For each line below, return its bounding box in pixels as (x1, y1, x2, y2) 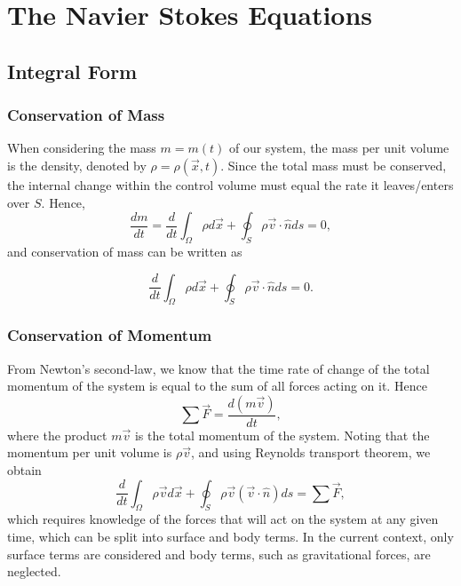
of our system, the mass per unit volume (228, 139, 449, 157)
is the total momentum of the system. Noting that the (134, 425, 430, 444)
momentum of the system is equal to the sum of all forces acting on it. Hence (7, 376, 427, 395)
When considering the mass (7, 139, 156, 157)
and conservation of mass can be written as (7, 242, 242, 260)
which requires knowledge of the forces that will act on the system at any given (7, 510, 439, 528)
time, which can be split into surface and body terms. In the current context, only (7, 527, 454, 545)
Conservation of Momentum (7, 324, 212, 346)
